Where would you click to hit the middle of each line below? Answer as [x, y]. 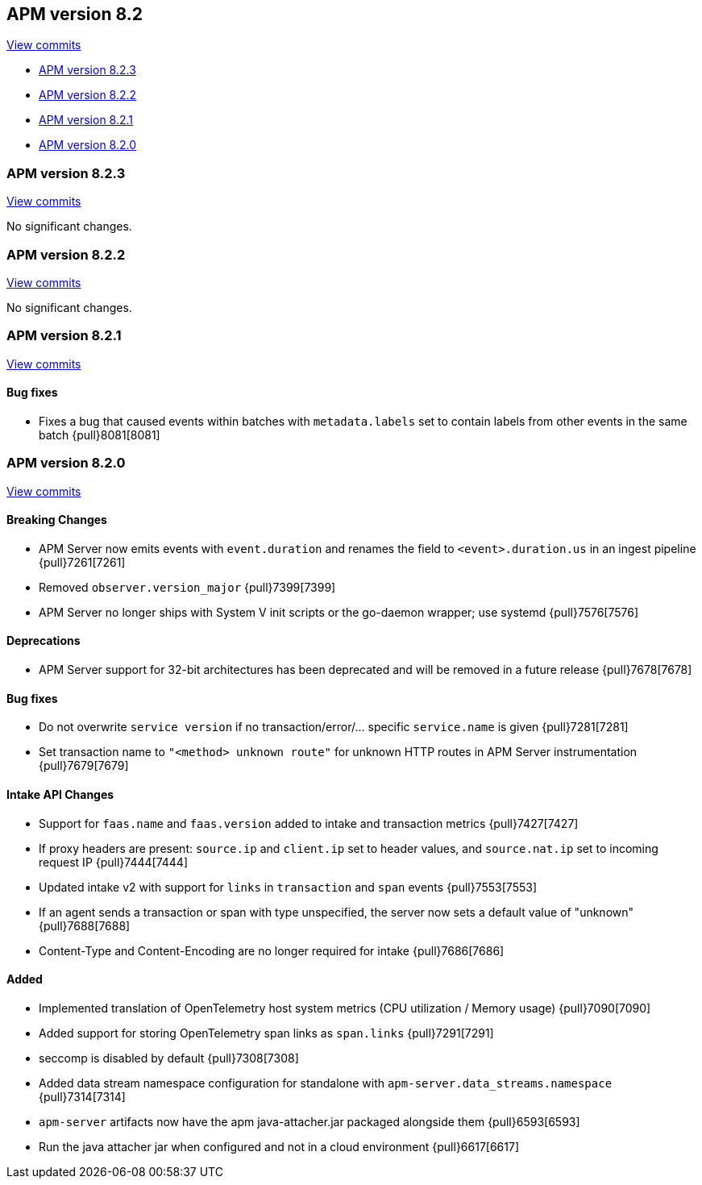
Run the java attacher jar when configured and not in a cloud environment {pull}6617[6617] [279, 1146]
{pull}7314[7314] [82, 1096]
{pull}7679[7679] [84, 766]
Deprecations [44, 641]
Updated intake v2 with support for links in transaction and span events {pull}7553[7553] [288, 887]
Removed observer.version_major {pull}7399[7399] [187, 587]
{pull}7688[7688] [85, 925]
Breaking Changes [57, 520]
